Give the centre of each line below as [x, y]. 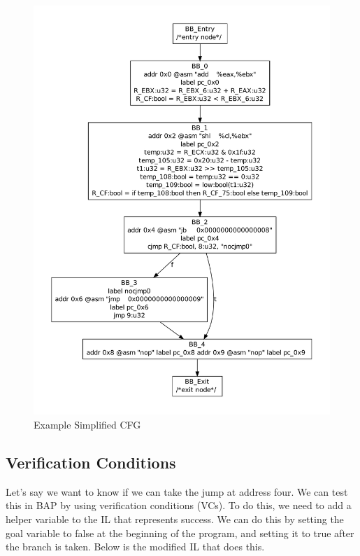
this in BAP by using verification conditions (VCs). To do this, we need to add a [179, 505]
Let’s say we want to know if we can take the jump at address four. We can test [177, 491]
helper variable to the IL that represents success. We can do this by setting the [175, 519]
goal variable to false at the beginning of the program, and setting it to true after [180, 533]
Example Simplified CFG [87, 424]
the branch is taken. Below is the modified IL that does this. [135, 547]
